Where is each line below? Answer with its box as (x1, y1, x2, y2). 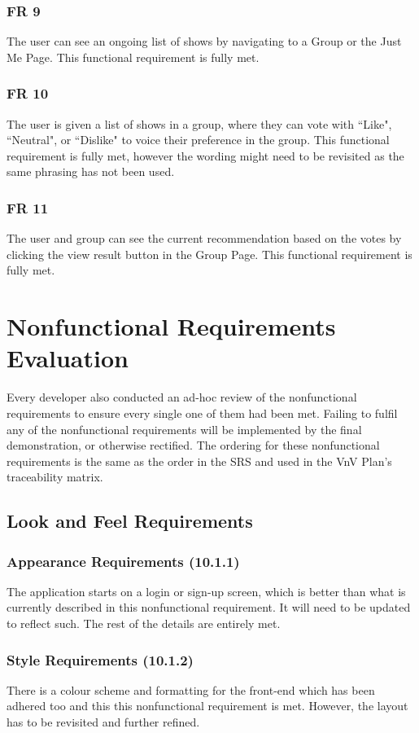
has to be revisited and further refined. (7, 713, 200, 731)
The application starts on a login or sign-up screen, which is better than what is (7, 582, 406, 599)
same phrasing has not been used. (7, 163, 175, 180)
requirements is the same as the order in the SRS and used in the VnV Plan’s (7, 452, 392, 469)
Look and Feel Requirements (7, 508, 253, 533)
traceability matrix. (7, 468, 103, 485)
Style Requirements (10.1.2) (7, 649, 194, 669)
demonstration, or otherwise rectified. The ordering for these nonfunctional (7, 437, 380, 454)
